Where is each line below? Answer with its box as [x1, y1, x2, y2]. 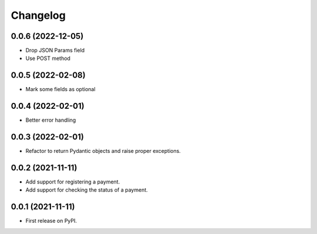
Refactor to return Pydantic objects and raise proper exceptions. [25, 148, 181, 155]
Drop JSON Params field [25, 47, 85, 54]
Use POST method [25, 55, 70, 62]
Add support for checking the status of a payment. [25, 186, 148, 193]
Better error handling [25, 116, 76, 123]
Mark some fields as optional [25, 86, 96, 93]
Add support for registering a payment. [25, 178, 120, 185]
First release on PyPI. [25, 218, 77, 225]
